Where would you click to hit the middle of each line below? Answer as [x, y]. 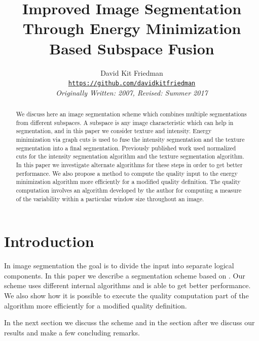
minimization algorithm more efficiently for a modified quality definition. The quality [128, 182]
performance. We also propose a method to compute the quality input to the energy [127, 173]
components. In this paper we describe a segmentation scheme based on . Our [125, 275]
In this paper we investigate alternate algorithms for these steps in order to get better [129, 165]
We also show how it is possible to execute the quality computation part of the [126, 296]
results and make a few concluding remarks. [72, 332]
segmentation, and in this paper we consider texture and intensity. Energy [114, 131]
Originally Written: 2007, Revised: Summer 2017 [132, 92]
